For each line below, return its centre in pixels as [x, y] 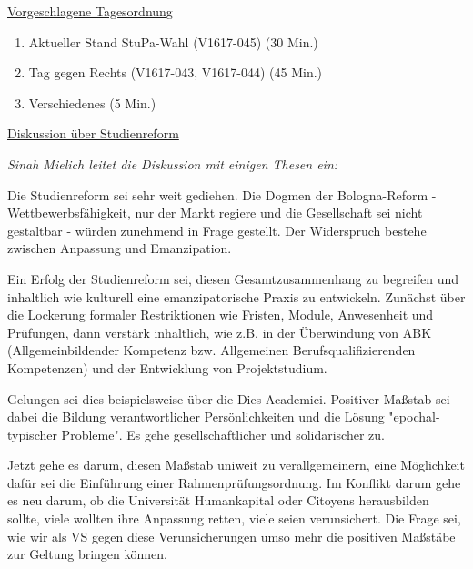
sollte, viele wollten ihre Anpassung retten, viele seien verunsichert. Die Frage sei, [234, 518]
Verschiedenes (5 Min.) [92, 102]
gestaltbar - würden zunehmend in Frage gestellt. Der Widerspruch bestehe [217, 230]
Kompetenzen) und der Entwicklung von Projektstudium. [167, 367]
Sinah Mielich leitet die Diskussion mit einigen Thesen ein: [173, 163]
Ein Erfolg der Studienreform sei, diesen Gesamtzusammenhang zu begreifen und [233, 278]
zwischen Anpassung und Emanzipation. [120, 248]
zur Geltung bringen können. [87, 554]
